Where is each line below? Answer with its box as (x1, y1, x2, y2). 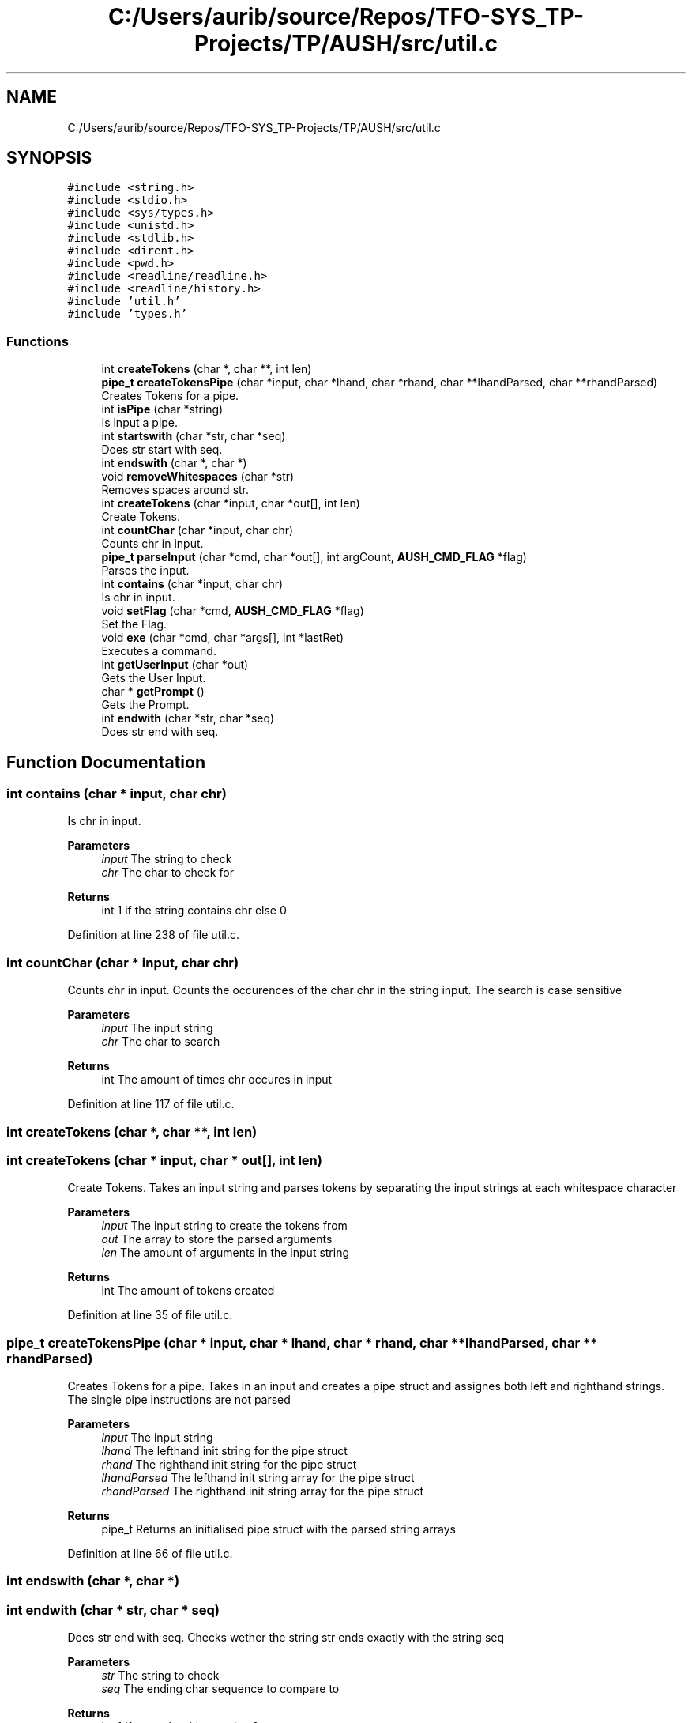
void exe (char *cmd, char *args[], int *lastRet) (101, 631, 344, 645)
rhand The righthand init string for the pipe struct (101, 1457, 357, 1472)
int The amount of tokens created (101, 1284, 275, 1298)
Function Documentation (6, 752, 205, 772)
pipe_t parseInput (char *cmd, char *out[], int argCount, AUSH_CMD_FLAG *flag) (101, 550, 527, 564)
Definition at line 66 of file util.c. (67, 1547, 233, 1561)
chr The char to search (101, 1035, 220, 1049)
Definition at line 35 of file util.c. (67, 1308, 233, 1322)
